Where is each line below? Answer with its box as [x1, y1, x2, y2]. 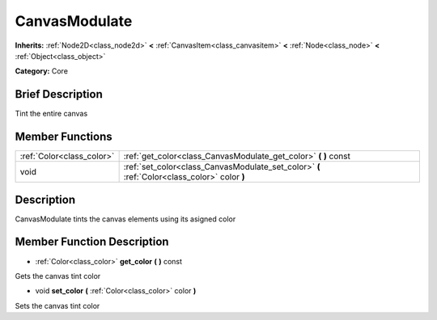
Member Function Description [15, 235, 169, 249]
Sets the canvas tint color [15, 301, 100, 310]
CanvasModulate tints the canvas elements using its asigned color [15, 214, 236, 224]
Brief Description [15, 87, 103, 101]
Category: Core [15, 66, 69, 76]
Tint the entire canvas [15, 109, 88, 119]
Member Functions [15, 130, 112, 144]
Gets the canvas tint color [15, 271, 101, 280]
